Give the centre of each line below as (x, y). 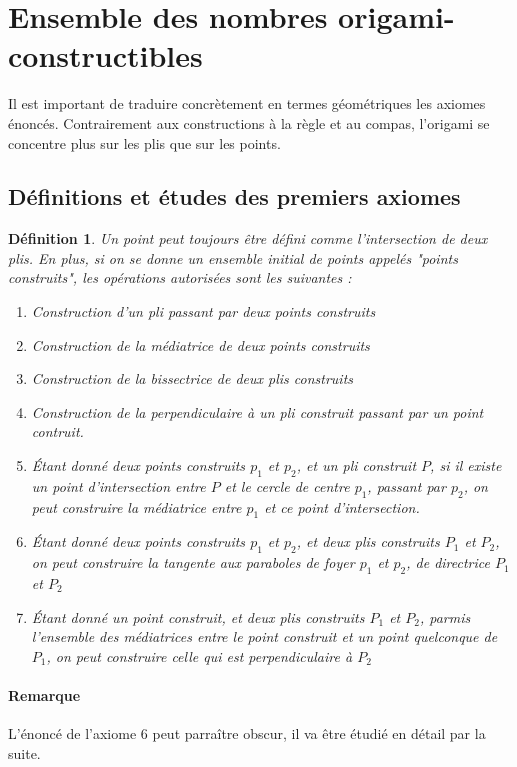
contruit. (57, 431)
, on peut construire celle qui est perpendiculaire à (199, 655)
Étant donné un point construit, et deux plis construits (198, 616)
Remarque (44, 695)
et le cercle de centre (287, 485)
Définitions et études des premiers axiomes (234, 196)
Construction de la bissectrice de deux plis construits (192, 378)
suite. (24, 752)
